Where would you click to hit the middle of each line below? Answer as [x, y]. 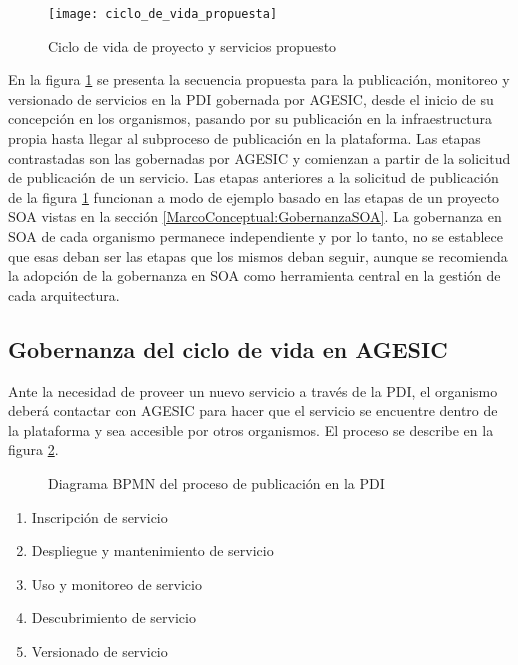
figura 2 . [33, 449]
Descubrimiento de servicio [113, 617]
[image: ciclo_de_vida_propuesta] [163, 14]
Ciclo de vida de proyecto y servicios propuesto [192, 45]
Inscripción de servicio [99, 516]
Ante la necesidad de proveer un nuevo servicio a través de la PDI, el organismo [253, 390]
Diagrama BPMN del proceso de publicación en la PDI [216, 482]
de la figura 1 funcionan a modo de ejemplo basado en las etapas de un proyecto [254, 196]
